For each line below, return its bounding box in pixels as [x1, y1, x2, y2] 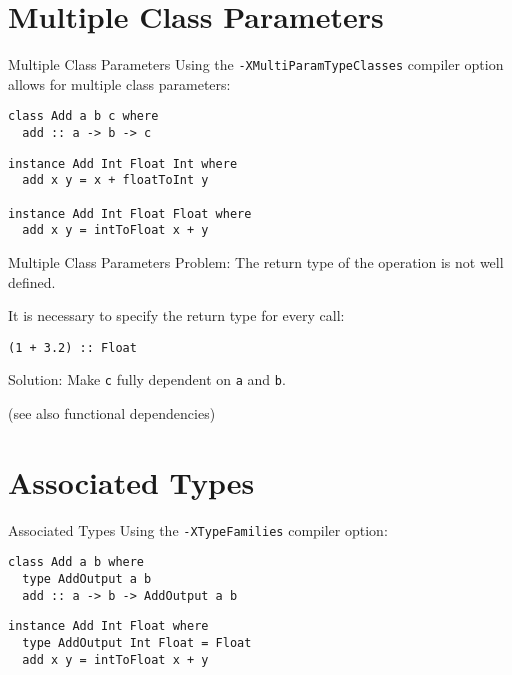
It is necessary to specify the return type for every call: [8, 305, 345, 326]
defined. [8, 271, 56, 292]
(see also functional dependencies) [8, 403, 216, 424]
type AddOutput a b [22, 572, 152, 587]
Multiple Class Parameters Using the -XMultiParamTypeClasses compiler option [8, 54, 504, 75]
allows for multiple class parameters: [8, 73, 231, 94]
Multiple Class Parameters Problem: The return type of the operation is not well [8, 251, 504, 272]
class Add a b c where [8, 109, 159, 124]
